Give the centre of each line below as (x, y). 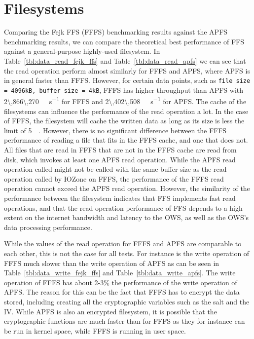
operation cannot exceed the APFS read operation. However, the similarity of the (127, 188)
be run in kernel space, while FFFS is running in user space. (95, 330)
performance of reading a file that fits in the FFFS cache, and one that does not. (126, 140)
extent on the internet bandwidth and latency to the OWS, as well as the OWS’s (127, 217)
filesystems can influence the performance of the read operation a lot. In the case (126, 111)
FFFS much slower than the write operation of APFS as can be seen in (112, 263)
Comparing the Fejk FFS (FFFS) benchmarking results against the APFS (116, 32)
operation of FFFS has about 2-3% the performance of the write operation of (121, 282)
